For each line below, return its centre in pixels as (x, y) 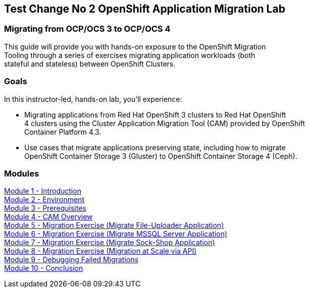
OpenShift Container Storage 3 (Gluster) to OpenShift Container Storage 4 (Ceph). (161, 156)
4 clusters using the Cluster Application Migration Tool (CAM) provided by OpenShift (165, 123)
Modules (22, 173)
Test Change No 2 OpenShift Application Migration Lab (145, 9)
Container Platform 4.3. (63, 132)
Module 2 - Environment (44, 200)
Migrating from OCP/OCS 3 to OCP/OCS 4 (87, 29)
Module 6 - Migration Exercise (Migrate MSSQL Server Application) (116, 234)
